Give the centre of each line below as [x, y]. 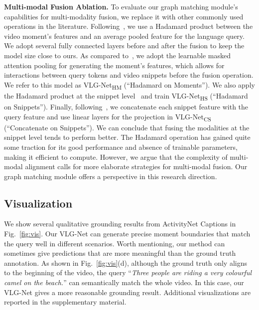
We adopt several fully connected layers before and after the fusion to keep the [124, 46]
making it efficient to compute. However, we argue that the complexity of [116, 156]
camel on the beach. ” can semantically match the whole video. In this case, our [124, 282]
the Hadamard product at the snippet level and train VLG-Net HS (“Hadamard [126, 96]
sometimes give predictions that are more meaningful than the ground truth [120, 253]
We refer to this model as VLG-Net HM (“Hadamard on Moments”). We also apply [129, 85]
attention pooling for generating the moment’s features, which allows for [114, 65]
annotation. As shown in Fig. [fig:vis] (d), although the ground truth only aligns [126, 262]
